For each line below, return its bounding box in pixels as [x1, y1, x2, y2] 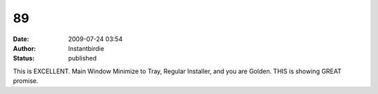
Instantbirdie [68, 44, 104, 52]
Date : [13, 35, 29, 43]
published [68, 54, 97, 63]
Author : [13, 44, 36, 52]
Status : [13, 54, 35, 63]
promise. [13, 77, 38, 85]
